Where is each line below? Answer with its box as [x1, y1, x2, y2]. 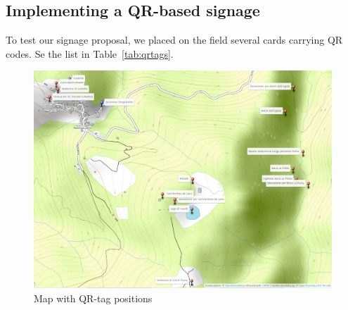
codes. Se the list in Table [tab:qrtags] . [6, 46, 174, 61]
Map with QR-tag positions [34, 290, 153, 305]
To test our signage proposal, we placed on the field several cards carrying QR [6, 32, 343, 47]
